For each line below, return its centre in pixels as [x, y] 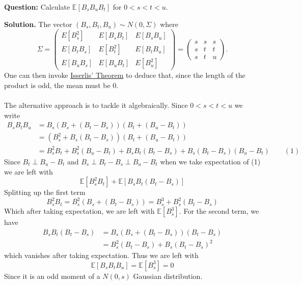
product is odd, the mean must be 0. [61, 85]
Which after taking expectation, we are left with [79, 211]
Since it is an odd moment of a [52, 276]
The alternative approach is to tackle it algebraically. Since [96, 105]
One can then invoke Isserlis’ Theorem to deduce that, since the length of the [125, 75]
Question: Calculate [37, 7]
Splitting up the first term [45, 192]
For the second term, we [221, 211]
